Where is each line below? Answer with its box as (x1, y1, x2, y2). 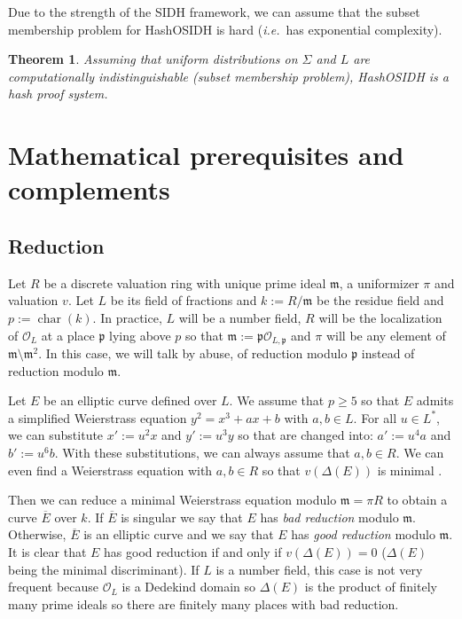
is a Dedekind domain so (121, 577, 256, 596)
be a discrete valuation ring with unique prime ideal (43, 273, 326, 292)
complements (8, 171, 170, 208)
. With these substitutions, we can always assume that (54, 443, 350, 461)
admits (416, 391, 454, 410)
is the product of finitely (304, 577, 437, 596)
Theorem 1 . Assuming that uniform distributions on (8, 50, 298, 68)
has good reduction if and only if (104, 542, 282, 560)
